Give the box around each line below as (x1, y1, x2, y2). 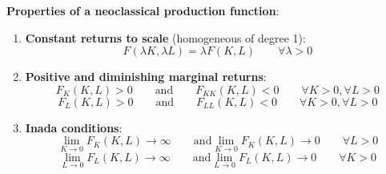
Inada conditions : (25, 119, 123, 136)
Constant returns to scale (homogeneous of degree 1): (25, 29, 306, 46)
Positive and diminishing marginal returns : (25, 68, 267, 85)
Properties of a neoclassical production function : (6, 2, 279, 18)
